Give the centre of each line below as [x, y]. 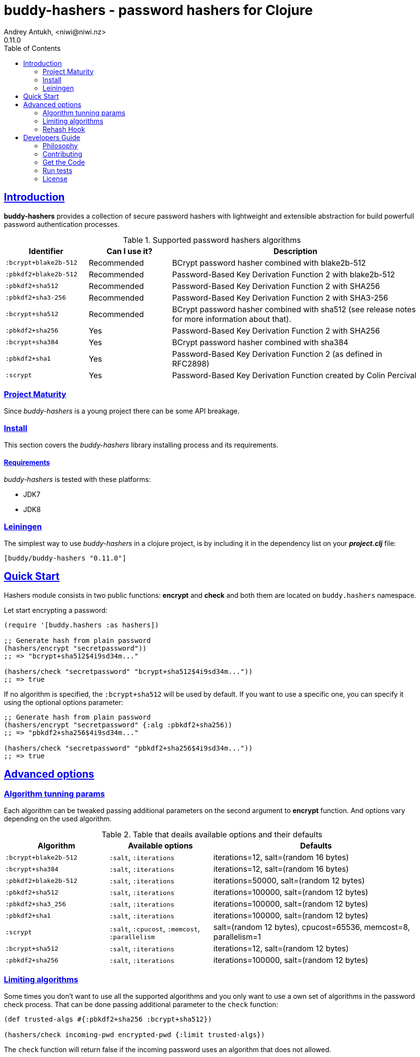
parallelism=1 [237, 937]
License [55, 178]
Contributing [62, 154]
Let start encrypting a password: [56, 610]
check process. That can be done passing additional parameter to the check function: [141, 1004]
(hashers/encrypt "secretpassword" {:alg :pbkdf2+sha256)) [118, 725]
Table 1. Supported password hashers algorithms [212, 240]
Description [295, 251]
